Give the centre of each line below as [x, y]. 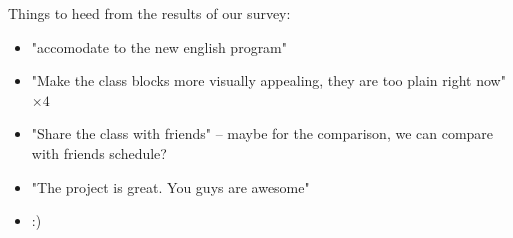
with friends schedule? [99, 152]
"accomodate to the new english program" [159, 46]
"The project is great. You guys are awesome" [170, 186]
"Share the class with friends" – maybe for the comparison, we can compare [262, 133]
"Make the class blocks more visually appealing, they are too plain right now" [268, 80]
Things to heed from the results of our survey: [149, 13]
